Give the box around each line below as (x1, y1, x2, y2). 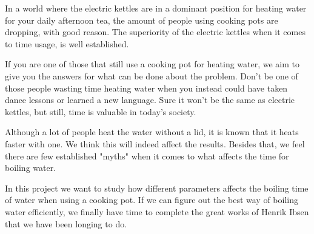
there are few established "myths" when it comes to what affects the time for (5, 149, 289, 162)
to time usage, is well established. (5, 37, 129, 50)
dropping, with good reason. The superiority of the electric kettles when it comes (5, 25, 306, 38)
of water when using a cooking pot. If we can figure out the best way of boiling (5, 193, 299, 206)
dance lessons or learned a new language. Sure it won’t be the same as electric (5, 93, 295, 106)
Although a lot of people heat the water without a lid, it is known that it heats (5, 125, 299, 138)
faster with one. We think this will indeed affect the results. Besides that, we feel (5, 137, 305, 150)
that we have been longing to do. (5, 217, 127, 230)
